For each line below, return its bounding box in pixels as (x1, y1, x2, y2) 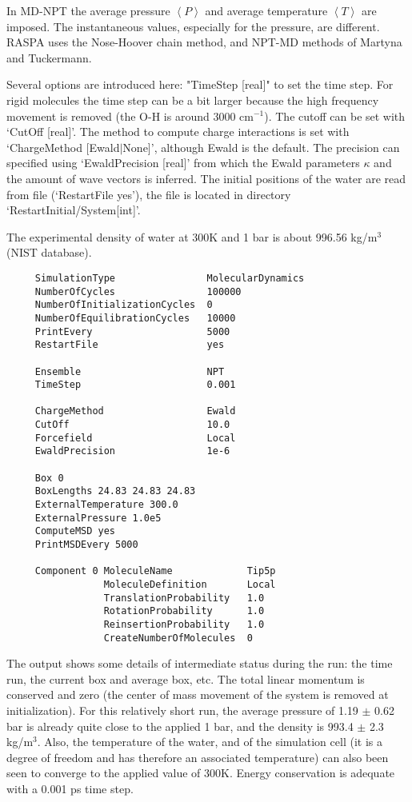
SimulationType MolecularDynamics (34, 272, 305, 284)
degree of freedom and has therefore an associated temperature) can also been (6, 748, 389, 765)
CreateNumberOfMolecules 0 (103, 632, 253, 644)
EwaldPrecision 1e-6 (34, 445, 230, 457)
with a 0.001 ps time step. (6, 780, 134, 797)
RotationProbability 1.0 (103, 605, 265, 617)
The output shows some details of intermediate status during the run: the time (6, 655, 393, 672)
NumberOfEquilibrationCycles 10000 (34, 312, 236, 324)
